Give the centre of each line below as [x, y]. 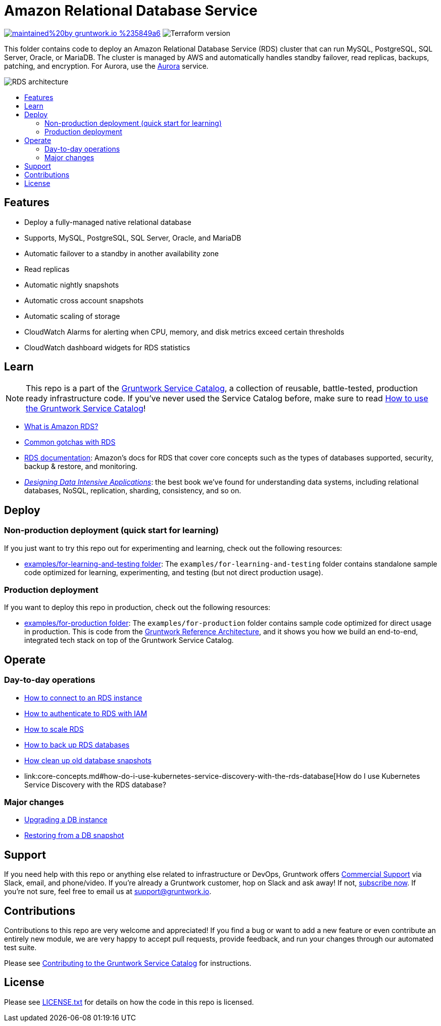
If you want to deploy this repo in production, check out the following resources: [137, 608]
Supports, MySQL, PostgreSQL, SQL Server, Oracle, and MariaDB [133, 238]
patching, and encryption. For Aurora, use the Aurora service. [106, 66]
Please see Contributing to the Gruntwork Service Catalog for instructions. [128, 963]
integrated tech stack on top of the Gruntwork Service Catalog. [129, 640]
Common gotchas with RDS [70, 442]
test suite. [20, 948]
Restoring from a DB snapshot [74, 835]
